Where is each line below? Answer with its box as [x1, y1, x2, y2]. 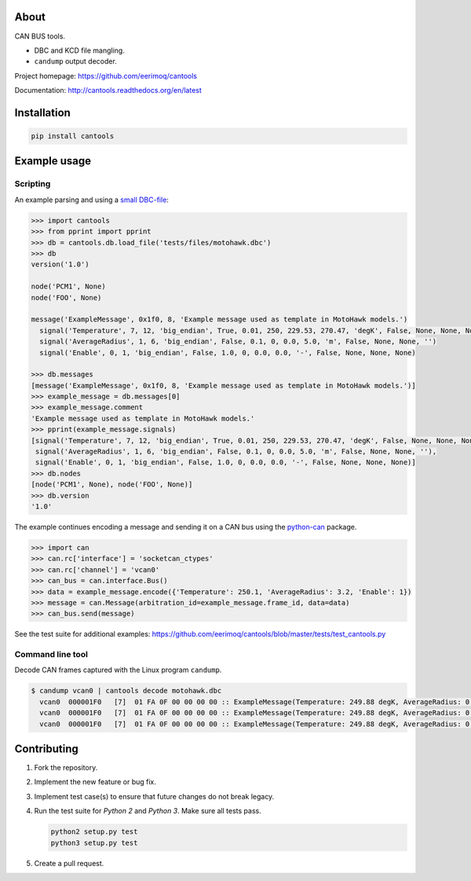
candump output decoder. [34, 57, 117, 66]
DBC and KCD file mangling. [34, 46, 125, 55]
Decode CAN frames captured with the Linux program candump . [14, 665, 222, 675]
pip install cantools [31, 132, 115, 141]
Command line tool [14, 649, 88, 660]
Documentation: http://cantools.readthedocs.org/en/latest [14, 86, 202, 95]
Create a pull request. [34, 858, 104, 868]
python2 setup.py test [50, 828, 138, 836]
